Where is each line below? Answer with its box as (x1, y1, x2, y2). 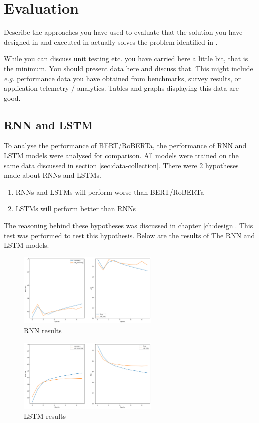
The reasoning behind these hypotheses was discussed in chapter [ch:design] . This (4, 220, 253, 231)
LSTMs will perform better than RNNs (15, 203, 136, 214)
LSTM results (24, 410, 66, 421)
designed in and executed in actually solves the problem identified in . (4, 36, 218, 47)
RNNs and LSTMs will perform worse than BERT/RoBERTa (15, 186, 204, 197)
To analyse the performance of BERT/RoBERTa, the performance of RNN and (4, 140, 247, 151)
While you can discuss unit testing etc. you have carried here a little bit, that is (4, 53, 248, 64)
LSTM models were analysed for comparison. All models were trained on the (4, 150, 239, 161)
